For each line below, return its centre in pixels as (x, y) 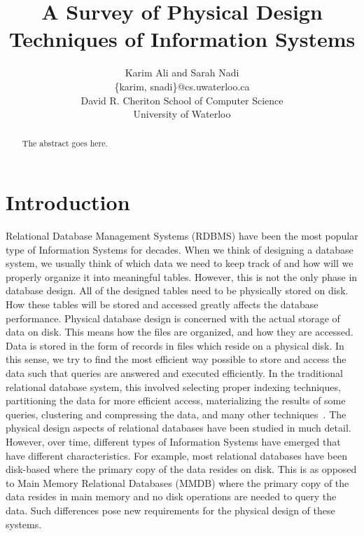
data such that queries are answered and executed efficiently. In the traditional (174, 373)
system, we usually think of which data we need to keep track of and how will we (180, 263)
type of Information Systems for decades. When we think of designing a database (180, 249)
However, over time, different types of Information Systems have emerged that (173, 441)
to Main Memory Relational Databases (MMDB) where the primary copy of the (177, 482)
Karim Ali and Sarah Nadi (182, 73)
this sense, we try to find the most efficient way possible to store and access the (176, 359)
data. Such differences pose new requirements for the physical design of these (170, 510)
